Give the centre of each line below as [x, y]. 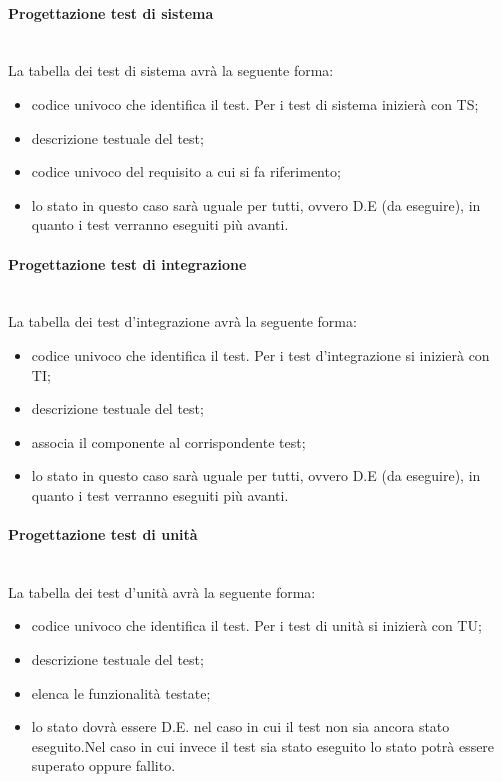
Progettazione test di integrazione [127, 263]
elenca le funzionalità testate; [121, 692]
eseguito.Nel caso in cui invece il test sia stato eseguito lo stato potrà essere [263, 745]
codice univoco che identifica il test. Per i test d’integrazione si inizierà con [260, 354]
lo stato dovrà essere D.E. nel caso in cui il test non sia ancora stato [240, 726]
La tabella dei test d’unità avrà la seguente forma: [162, 591]
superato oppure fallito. [103, 765]
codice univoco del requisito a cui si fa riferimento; [186, 171]
